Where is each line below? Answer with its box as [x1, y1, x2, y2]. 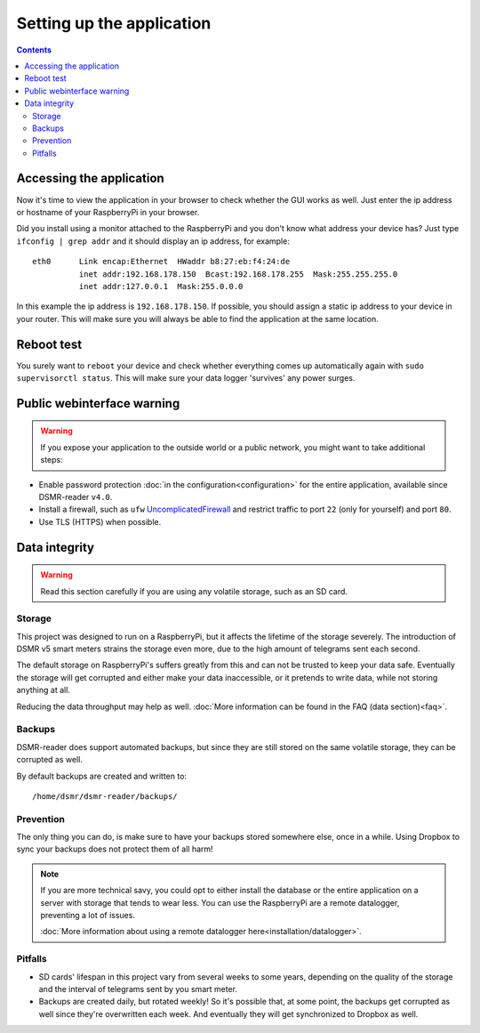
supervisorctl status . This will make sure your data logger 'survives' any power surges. [16, 373, 356, 383]
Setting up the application [16, 13, 212, 33]
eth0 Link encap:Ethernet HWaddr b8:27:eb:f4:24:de [32, 256, 291, 267]
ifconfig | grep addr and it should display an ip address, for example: [16, 236, 291, 246]
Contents [16, 44, 52, 55]
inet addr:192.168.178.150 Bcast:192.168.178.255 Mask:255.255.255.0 [78, 269, 398, 279]
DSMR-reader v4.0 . [38, 491, 113, 502]
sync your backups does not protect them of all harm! [16, 843, 213, 854]
